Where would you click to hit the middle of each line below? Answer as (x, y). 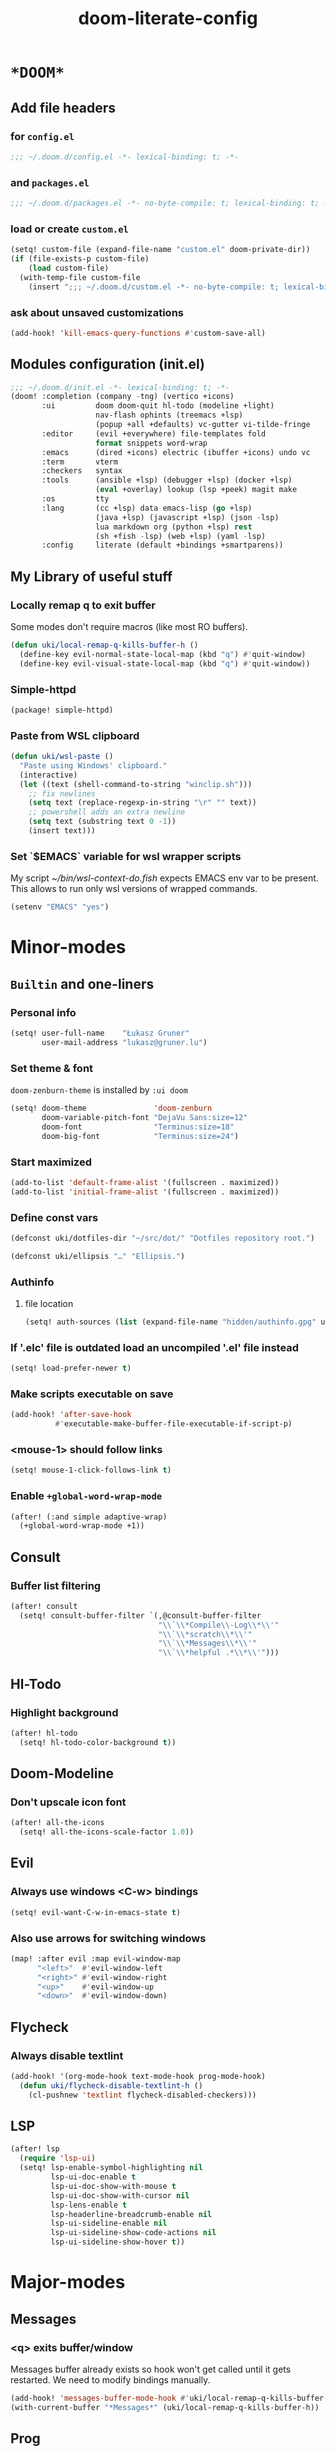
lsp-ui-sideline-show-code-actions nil (133, 2233)
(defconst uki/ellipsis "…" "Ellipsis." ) (98, 1256)
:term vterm (79, 462)
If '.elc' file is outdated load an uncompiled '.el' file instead (155, 1347)
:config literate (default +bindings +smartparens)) (162, 545)
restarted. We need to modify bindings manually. (110, 2379)
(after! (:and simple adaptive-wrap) (89, 1517)
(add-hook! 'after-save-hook (71, 1415)
